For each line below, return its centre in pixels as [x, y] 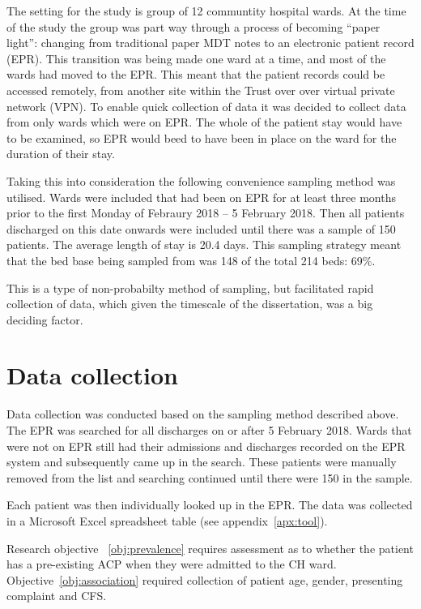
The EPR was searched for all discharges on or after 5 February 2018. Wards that [209, 430]
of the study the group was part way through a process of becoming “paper [193, 26]
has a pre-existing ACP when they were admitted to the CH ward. [172, 564]
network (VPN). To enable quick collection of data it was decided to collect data [206, 106]
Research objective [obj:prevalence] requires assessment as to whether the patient [210, 548]
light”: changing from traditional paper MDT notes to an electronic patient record [210, 43]
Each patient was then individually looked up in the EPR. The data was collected [210, 505]
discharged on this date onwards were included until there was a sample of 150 [201, 228]
